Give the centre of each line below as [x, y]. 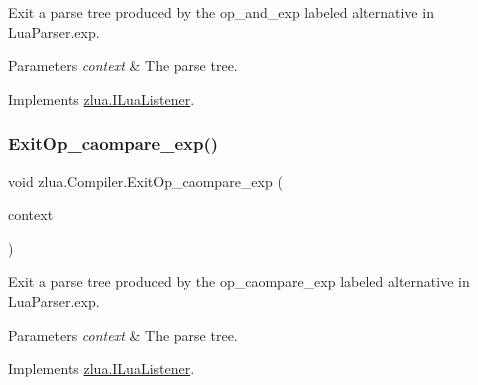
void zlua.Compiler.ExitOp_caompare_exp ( [145, 180]
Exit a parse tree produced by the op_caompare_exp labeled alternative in [239, 281]
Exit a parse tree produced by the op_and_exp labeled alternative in [221, 12]
